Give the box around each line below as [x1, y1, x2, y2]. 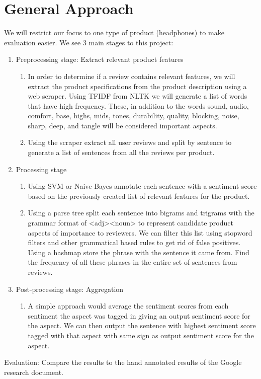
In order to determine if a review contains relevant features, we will [28, 70, 235, 81]
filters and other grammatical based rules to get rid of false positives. [28, 237, 241, 248]
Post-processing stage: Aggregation [16, 283, 124, 294]
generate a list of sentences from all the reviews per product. [28, 147, 215, 158]
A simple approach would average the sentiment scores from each [28, 300, 229, 311]
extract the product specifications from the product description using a [28, 81, 247, 91]
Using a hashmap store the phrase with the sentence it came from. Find [28, 247, 249, 257]
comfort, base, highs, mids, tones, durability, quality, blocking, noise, [28, 110, 239, 121]
